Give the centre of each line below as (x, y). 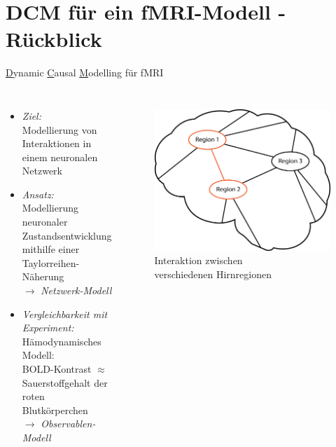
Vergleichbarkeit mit (65, 314)
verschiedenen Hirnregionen (213, 274)
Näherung (43, 276)
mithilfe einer (51, 249)
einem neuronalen (60, 157)
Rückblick (54, 39)
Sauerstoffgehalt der (65, 382)
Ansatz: (38, 194)
